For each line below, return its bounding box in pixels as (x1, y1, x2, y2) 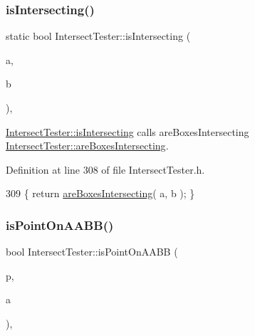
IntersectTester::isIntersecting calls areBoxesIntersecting (6, 124, 249, 139)
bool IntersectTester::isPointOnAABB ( (6, 244, 178, 259)
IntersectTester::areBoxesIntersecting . (6, 138, 169, 153)
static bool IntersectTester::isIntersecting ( (6, 28, 191, 43)
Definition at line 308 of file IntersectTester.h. (6, 162, 205, 177)
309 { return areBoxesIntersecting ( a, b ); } (6, 186, 195, 201)
